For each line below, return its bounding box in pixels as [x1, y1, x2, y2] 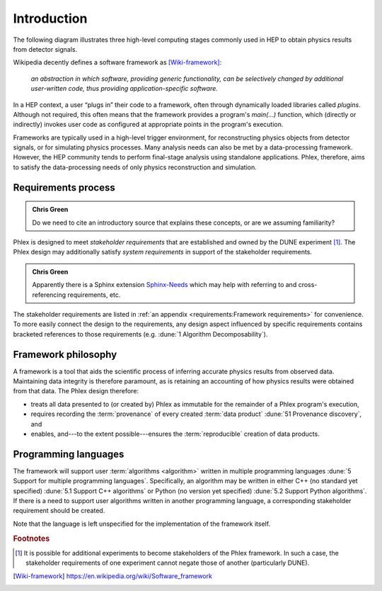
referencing [32, 291, 66, 299]
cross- [298, 281, 318, 289]
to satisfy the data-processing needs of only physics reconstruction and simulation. [13, 163, 257, 171]
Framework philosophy [13, 348, 117, 361]
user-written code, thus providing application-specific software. [30, 84, 219, 93]
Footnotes [13, 534, 50, 544]
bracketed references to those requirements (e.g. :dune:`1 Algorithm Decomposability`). [13, 330, 268, 338]
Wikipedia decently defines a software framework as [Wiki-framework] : [13, 58, 222, 67]
